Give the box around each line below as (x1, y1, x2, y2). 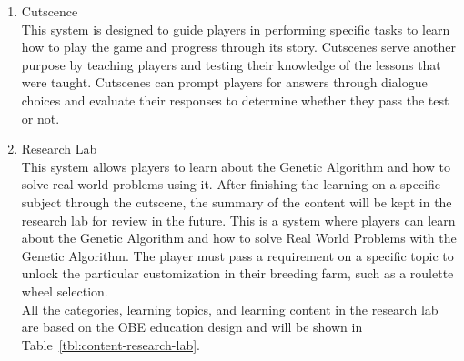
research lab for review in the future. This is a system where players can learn (21, 210, 456, 229)
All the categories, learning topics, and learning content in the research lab (21, 299, 439, 318)
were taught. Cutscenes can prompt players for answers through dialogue (21, 73, 428, 92)
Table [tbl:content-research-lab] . (21, 335, 200, 354)
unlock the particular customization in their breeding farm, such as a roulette (21, 264, 454, 283)
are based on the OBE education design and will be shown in (21, 317, 363, 336)
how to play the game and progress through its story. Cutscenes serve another (21, 37, 456, 56)
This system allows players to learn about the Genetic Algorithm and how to (21, 156, 450, 175)
